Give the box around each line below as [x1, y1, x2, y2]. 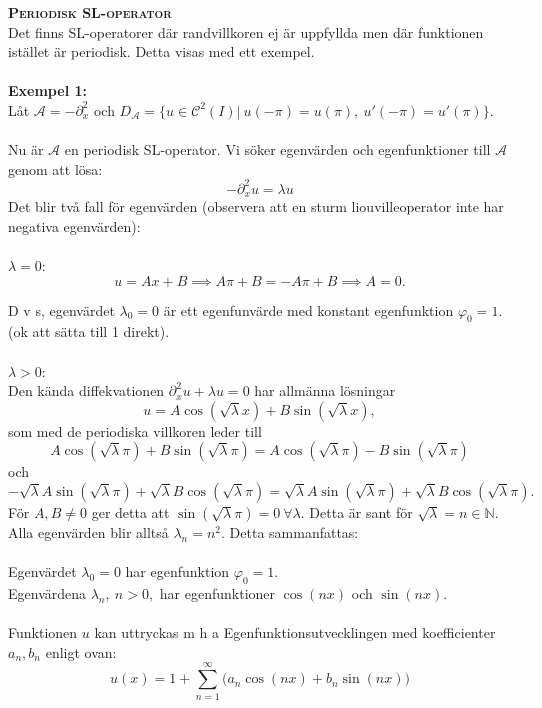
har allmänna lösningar [254, 380, 396, 401]
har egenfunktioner [159, 583, 276, 604]
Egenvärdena [8, 583, 87, 604]
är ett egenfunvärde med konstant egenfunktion [163, 299, 454, 320]
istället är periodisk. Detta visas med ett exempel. [8, 41, 315, 62]
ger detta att [91, 502, 170, 523]
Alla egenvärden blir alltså [8, 522, 169, 543]
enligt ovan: [45, 641, 117, 662]
